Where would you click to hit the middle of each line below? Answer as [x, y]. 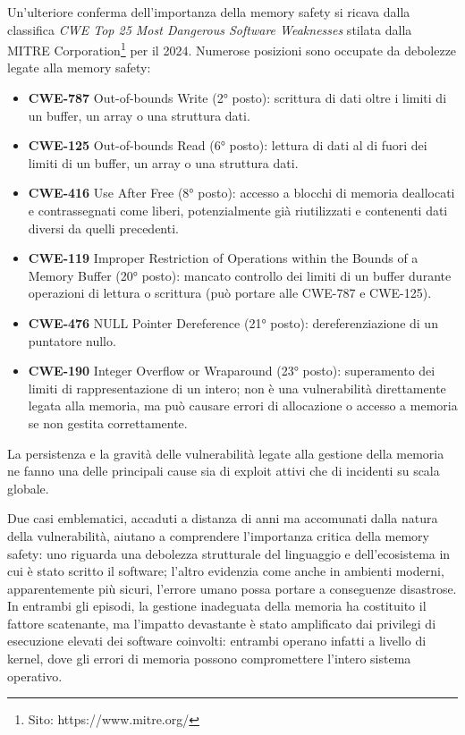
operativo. [35, 676]
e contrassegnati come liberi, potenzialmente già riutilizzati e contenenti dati [238, 210]
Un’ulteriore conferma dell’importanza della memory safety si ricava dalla [209, 12]
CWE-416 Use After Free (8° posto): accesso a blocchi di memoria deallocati [241, 193]
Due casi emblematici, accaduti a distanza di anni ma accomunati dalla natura [223, 518]
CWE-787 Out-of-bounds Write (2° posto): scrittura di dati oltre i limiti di [237, 98]
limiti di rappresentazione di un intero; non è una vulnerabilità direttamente [237, 388]
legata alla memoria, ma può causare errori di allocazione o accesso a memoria [243, 406]
